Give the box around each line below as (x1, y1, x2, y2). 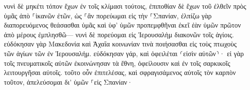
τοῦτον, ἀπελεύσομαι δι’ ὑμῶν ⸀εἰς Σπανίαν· (4, 76, 133, 87)
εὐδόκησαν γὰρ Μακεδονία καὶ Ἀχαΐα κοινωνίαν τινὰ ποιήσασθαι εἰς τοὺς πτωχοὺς (4, 39, 237, 49)
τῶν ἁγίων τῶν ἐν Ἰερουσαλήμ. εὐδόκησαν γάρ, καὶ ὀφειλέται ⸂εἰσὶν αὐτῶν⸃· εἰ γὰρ (4, 48, 244, 58)
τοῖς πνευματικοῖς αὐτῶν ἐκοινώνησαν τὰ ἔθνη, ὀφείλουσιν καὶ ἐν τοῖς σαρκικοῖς (4, 58, 231, 68)
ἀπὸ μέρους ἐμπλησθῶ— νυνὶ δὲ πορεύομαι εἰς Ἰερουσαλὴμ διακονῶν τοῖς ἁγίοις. (4, 29, 234, 39)
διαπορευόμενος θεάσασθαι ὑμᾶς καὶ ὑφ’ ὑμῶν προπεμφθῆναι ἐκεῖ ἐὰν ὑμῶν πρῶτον (4, 20, 241, 30)
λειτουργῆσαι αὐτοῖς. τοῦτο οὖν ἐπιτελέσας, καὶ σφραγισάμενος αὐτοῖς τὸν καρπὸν (4, 67, 236, 77)
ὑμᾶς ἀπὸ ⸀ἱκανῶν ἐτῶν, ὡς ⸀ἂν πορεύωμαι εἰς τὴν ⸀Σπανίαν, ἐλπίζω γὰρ (4, 10, 212, 20)
